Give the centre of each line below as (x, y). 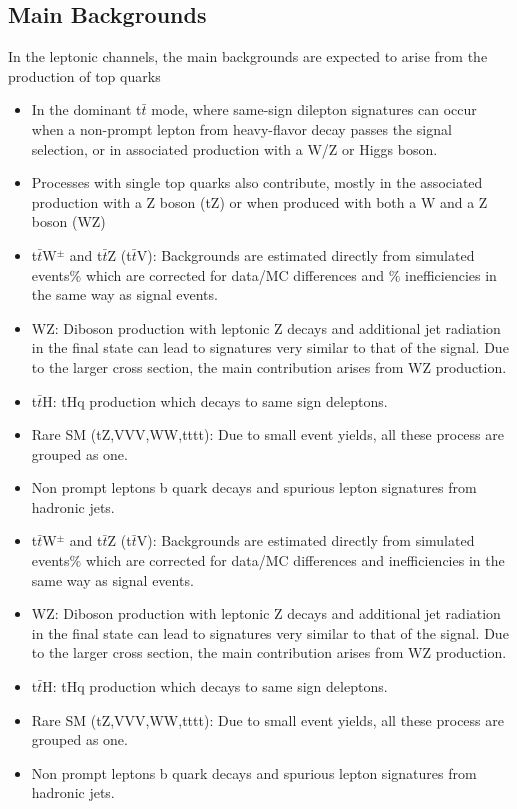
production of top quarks (84, 75)
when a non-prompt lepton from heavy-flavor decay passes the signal (241, 128)
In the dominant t (86, 109)
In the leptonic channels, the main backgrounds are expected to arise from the (248, 56)
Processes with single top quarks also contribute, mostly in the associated (257, 182)
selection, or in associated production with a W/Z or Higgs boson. (234, 148)
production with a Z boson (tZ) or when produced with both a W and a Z (259, 201)
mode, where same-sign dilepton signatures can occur (314, 109)
